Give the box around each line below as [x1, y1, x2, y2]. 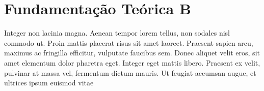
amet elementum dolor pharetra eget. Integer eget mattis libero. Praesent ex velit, [4, 57, 260, 68]
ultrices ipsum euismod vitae [4, 77, 94, 88]
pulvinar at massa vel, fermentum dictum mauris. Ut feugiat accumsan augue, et [4, 67, 256, 78]
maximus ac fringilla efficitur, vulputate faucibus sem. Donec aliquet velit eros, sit [4, 47, 260, 58]
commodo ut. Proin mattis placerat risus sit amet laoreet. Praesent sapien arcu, [4, 37, 253, 48]
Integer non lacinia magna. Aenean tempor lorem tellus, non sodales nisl [4, 27, 230, 38]
